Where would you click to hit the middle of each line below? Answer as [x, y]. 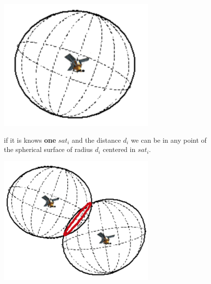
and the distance [96, 140]
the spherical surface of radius [49, 149]
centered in [119, 149]
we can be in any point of [169, 140]
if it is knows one [30, 140]
